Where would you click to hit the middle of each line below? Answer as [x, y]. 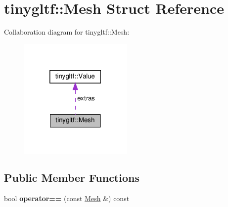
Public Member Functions [72, 177]
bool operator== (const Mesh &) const [67, 198]
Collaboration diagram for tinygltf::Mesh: [67, 32]
